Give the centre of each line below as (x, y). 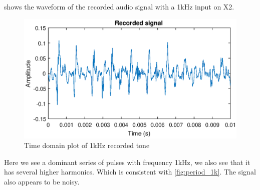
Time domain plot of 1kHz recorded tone (87, 145)
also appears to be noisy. (42, 181)
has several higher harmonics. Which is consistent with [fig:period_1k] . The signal (130, 172)
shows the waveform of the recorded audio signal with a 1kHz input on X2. (119, 6)
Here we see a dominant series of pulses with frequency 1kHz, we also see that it (127, 162)
